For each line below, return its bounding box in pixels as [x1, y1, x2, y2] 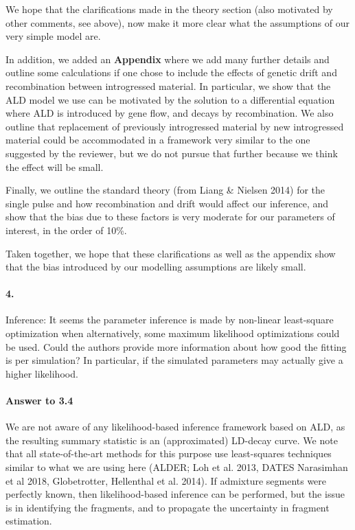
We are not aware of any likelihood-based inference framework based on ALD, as [5, 419, 345, 434]
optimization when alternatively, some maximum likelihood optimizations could [5, 326, 340, 341]
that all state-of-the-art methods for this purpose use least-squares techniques [5, 446, 332, 461]
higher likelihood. [5, 366, 78, 380]
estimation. [5, 514, 52, 528]
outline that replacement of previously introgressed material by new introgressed [5, 119, 344, 133]
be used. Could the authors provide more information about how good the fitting [5, 339, 347, 354]
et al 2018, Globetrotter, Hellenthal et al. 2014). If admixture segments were [5, 473, 327, 487]
